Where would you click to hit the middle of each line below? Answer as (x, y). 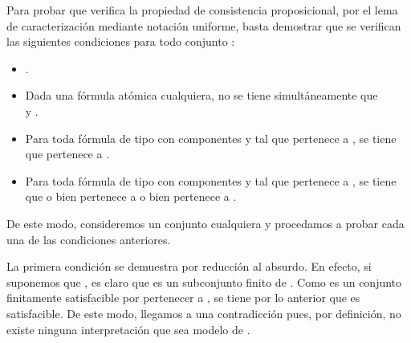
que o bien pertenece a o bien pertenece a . (131, 196)
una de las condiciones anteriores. (89, 239)
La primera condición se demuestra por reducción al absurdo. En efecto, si (189, 266)
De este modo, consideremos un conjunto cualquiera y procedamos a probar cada (205, 223)
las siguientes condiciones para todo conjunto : (121, 41)
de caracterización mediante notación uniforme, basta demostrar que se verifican (204, 25)
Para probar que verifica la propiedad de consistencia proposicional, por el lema (202, 10)
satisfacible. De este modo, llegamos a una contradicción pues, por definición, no (204, 313)
